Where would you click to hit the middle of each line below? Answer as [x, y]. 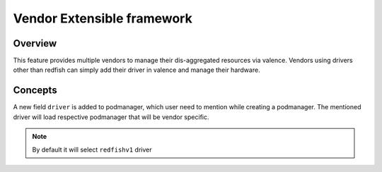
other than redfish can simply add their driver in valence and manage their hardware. [137, 70]
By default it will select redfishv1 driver [92, 149]
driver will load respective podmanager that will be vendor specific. [111, 117]
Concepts [35, 91]
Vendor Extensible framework [103, 18]
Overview [35, 43]
